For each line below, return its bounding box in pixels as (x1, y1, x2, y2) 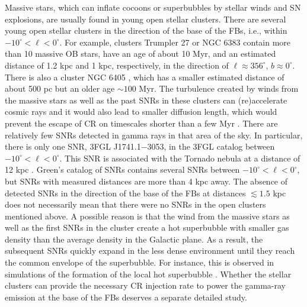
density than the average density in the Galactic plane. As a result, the (5, 232, 263, 245)
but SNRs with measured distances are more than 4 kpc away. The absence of (5, 174, 288, 187)
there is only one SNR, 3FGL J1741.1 (5, 140, 141, 153)
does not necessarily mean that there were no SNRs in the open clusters (5, 198, 266, 211)
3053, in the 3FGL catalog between (147, 140, 275, 153)
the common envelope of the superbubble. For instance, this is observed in (5, 256, 274, 269)
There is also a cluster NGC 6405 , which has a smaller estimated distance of (5, 70, 284, 83)
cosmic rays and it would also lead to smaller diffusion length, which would (5, 105, 277, 118)
